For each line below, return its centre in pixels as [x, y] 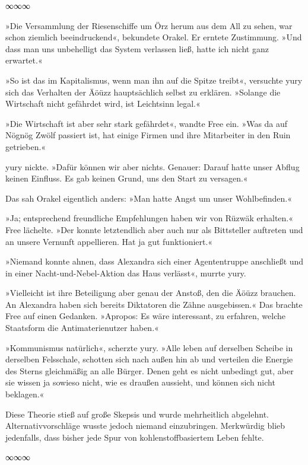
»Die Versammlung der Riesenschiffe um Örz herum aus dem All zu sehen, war [149, 25]
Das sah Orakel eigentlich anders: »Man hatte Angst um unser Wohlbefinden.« [149, 198]
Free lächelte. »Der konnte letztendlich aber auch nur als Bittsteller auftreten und [154, 229]
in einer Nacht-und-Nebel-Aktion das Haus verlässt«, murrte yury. [126, 273]
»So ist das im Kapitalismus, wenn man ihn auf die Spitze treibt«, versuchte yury [154, 80]
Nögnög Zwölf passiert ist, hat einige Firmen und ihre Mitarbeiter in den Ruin [148, 135]
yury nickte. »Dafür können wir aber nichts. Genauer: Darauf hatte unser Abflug [153, 166]
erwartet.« [24, 60]
